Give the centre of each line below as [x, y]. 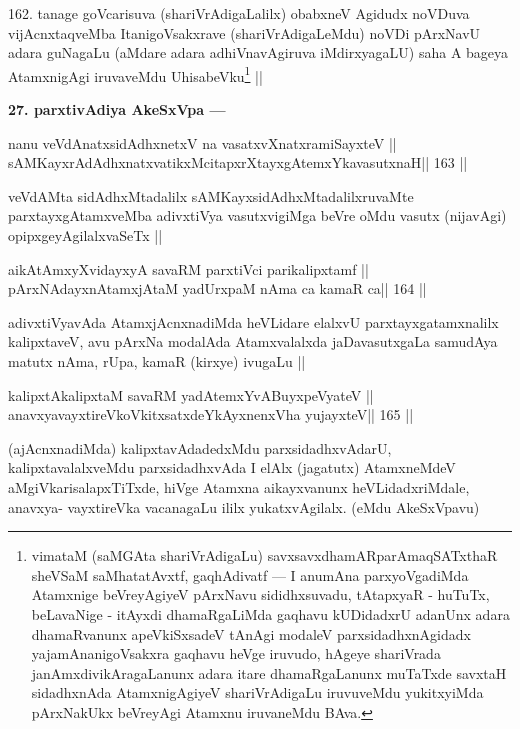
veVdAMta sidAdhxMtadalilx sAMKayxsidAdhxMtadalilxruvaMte [211, 195]
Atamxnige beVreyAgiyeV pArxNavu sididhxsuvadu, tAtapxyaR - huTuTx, [260, 594]
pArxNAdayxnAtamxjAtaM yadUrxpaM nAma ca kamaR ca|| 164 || [217, 288]
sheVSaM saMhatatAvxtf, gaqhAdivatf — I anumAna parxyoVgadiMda [250, 574]
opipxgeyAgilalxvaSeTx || [85, 235]
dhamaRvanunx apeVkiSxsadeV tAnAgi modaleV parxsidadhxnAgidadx [251, 633]
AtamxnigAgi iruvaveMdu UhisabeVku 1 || [135, 74]
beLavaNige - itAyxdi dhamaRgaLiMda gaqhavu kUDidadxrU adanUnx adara [270, 613]
